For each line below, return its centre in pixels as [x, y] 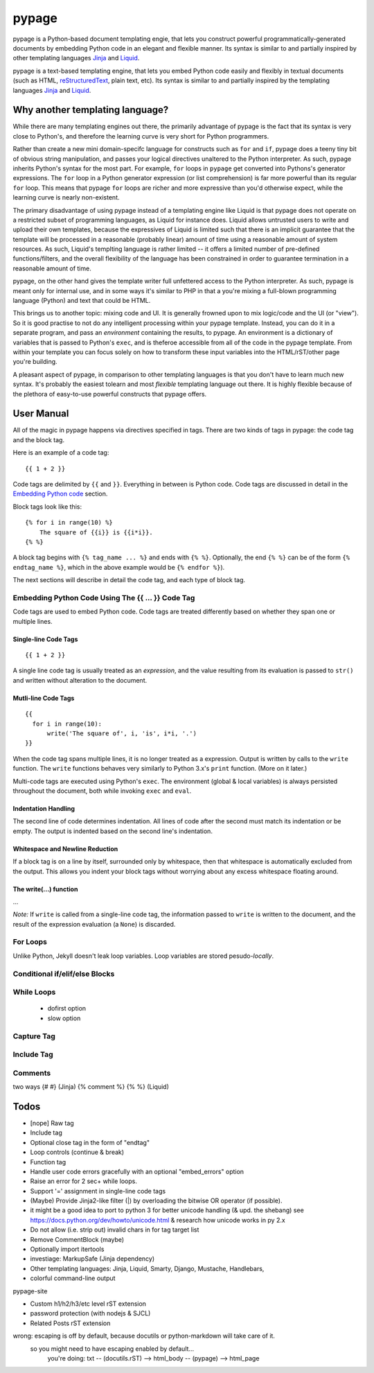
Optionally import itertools [67, 1249]
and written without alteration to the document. [80, 680]
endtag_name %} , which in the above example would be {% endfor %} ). [119, 567]
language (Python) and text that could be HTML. [82, 301]
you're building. [35, 362]
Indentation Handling [44, 808]
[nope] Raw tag [52, 1123]
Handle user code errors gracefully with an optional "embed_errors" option [137, 1171]
